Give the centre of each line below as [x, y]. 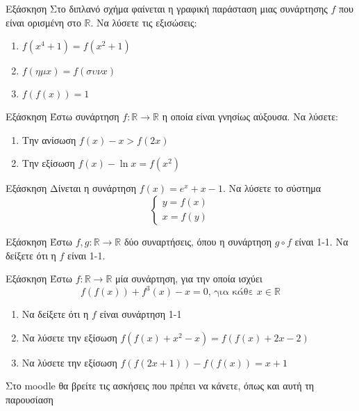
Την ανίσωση [49, 139]
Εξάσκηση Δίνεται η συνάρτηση [71, 188]
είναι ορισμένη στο [43, 22]
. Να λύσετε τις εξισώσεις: [144, 22]
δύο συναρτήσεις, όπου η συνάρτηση [198, 241]
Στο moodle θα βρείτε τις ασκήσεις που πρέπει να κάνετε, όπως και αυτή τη [160, 386]
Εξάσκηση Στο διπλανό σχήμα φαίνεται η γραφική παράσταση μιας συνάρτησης [167, 8]
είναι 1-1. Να [322, 241]
